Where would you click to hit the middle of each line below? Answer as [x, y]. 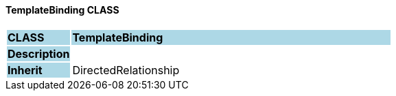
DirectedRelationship [126, 70]
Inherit [25, 70]
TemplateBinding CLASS [62, 10]
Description [39, 53]
